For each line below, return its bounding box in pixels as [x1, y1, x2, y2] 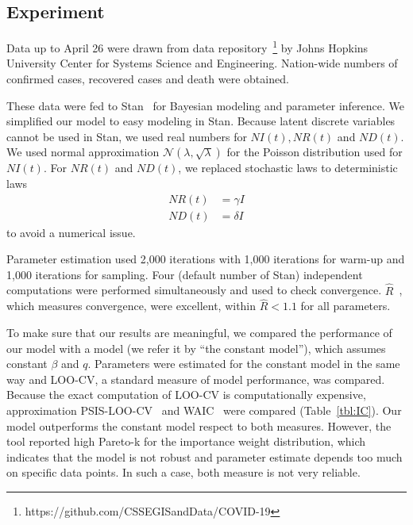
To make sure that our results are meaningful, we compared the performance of [6, 324, 392, 341]
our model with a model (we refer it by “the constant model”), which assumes [6, 339, 386, 356]
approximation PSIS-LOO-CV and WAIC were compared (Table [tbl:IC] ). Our [6, 402, 402, 419]
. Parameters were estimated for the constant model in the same [87, 355, 400, 372]
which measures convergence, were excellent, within [6, 297, 257, 314]
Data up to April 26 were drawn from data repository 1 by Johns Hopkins [6, 37, 369, 56]
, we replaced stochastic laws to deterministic [178, 159, 398, 176]
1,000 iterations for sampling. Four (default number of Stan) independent [6, 266, 363, 282]
